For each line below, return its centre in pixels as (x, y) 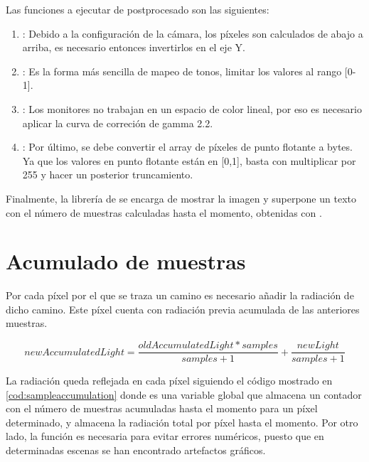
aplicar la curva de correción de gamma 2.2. (118, 123)
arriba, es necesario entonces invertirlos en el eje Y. (134, 47)
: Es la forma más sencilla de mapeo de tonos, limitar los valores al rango (182, 71)
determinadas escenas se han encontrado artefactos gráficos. (136, 450)
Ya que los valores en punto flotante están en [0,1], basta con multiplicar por (189, 160)
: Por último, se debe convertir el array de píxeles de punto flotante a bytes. (187, 147)
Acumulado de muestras (126, 261)
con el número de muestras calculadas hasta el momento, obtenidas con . (164, 212)
